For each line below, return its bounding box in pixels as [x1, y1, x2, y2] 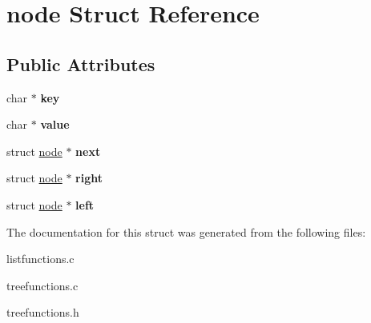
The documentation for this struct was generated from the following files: [6, 223, 366, 240]
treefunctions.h [6, 304, 79, 321]
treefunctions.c [6, 277, 79, 293]
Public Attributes [6, 51, 155, 76]
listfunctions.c [6, 250, 75, 267]
